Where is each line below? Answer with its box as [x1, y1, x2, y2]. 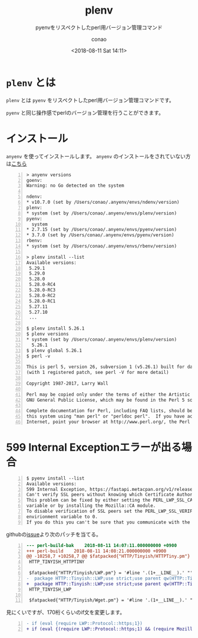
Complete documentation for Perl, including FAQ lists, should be [26, 408, 193, 414]
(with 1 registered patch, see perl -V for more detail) [26, 370, 169, 376]
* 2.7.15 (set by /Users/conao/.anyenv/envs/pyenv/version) [26, 227, 177, 233]
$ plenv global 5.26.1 [26, 347, 82, 353]
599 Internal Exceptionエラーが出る [6, 441, 181, 454]
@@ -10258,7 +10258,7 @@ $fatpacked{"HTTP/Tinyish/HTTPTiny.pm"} [26, 554, 190, 559]
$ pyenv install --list [26, 475, 85, 481]
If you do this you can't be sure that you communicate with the [26, 519, 190, 525]
